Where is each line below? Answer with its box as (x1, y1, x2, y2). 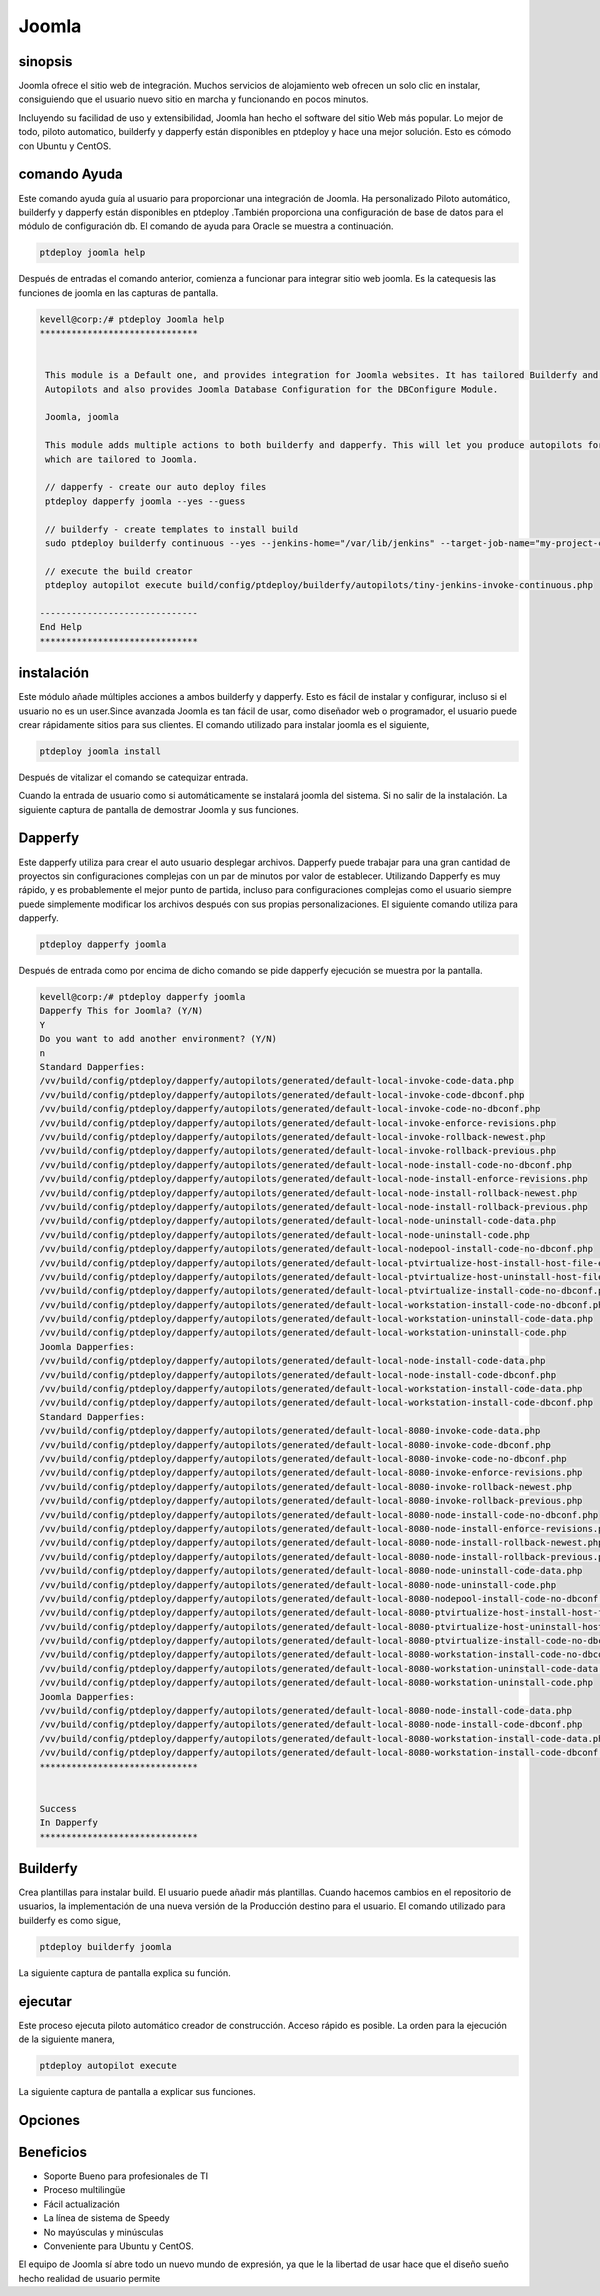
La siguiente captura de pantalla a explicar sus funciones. (18, 2086, 257, 2098)
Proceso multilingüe (43, 2184, 126, 2196)
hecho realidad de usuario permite (18, 2272, 161, 2284)
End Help (39, 621, 83, 633)
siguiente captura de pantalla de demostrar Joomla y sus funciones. (18, 803, 299, 815)
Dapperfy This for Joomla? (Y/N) (39, 1005, 204, 1017)
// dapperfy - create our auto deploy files (45, 481, 267, 493)
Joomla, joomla (45, 411, 120, 423)
